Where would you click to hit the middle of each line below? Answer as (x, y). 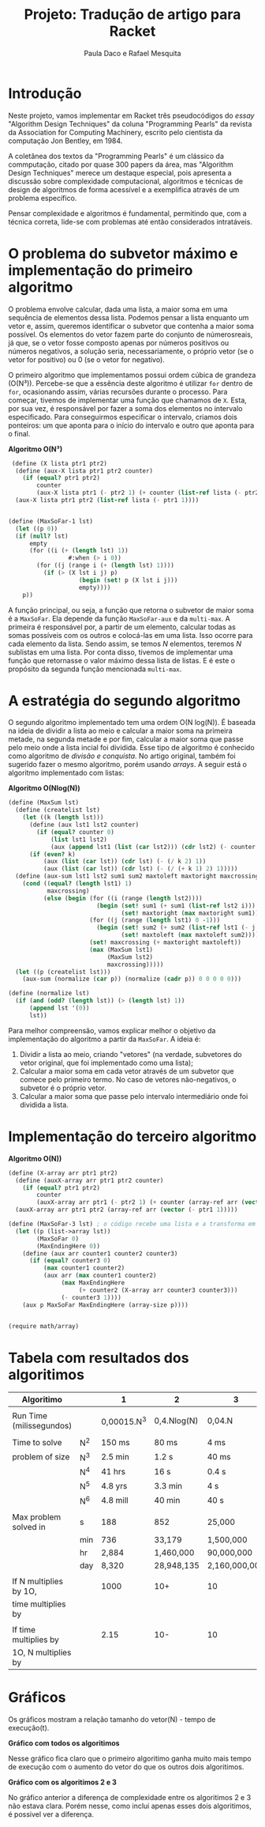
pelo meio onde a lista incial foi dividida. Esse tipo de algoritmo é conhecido (131, 748)
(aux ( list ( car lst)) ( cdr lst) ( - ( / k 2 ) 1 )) (125, 862)
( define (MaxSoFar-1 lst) (50, 521)
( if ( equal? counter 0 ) (75, 832)
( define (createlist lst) (58, 810)
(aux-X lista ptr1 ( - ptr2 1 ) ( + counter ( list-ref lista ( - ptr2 (148, 493)
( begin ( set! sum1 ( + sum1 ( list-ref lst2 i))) (176, 906)
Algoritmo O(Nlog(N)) (44, 788)
